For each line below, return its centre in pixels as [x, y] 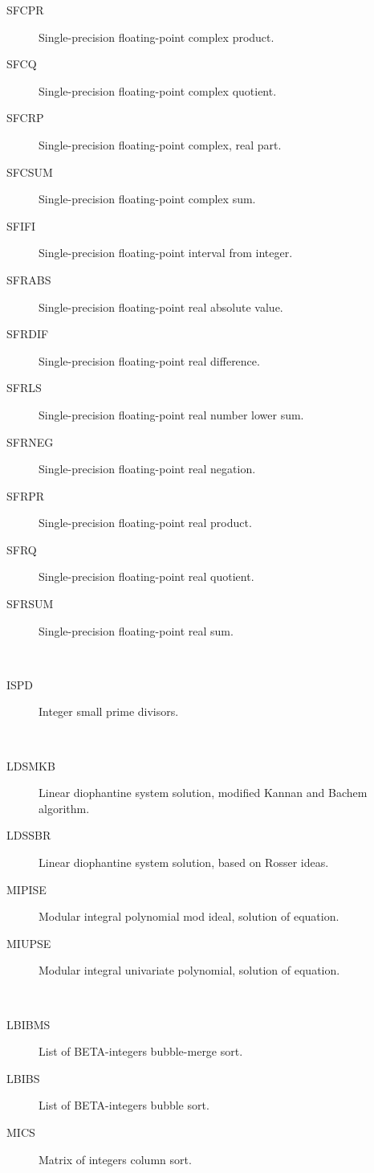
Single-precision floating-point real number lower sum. [171, 414]
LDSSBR [29, 835]
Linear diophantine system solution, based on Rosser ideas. [184, 862]
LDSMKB [31, 765]
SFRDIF [28, 334]
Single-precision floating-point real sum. [136, 630]
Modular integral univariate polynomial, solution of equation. [189, 970]
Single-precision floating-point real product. [145, 523]
